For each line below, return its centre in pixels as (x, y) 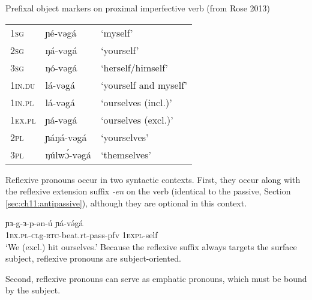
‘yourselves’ (125, 137)
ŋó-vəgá (61, 67)
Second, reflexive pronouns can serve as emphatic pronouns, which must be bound (156, 278)
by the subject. (33, 290)
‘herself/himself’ (134, 67)
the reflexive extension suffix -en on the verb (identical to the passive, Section (148, 191)
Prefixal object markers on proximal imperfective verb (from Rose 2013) (138, 8)
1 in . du (23, 85)
